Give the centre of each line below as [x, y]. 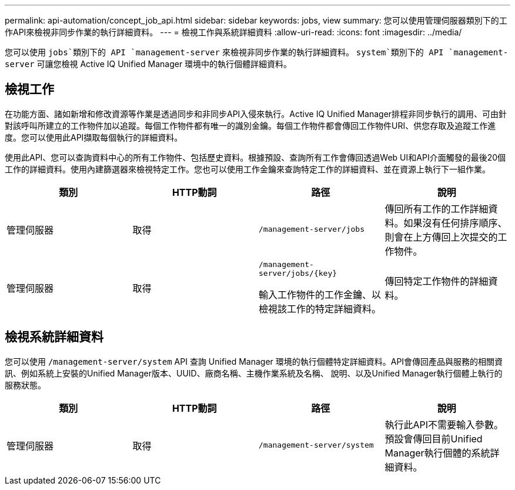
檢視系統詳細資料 [54, 337]
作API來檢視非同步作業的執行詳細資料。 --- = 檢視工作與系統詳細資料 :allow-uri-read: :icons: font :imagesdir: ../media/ [233, 32]
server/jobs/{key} [298, 273]
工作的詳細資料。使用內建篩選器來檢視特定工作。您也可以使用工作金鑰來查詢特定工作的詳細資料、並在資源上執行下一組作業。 [248, 169]
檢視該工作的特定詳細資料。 [320, 309]
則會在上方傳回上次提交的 [441, 237]
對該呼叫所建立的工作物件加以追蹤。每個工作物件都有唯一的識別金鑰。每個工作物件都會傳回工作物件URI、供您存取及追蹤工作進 [250, 125]
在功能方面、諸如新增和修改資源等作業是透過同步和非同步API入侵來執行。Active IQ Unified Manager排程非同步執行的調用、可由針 [256, 114]
